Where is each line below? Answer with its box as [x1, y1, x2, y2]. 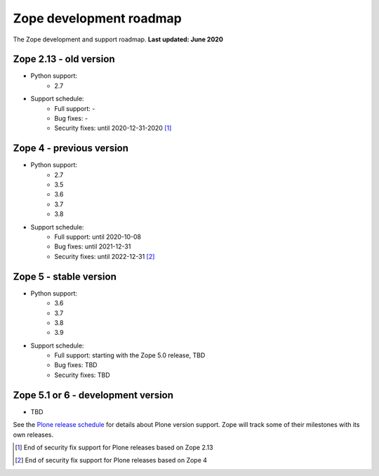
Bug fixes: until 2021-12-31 [54, 242, 131, 251]
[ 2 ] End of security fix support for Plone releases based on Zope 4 [15, 456, 207, 465]
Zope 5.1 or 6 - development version [13, 389, 174, 401]
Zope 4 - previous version [13, 143, 129, 154]
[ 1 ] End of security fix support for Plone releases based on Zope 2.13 [15, 443, 213, 451]
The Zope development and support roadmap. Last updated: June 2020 [13, 35, 224, 44]
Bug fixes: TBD [54, 361, 98, 369]
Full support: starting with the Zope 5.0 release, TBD [54, 351, 206, 359]
